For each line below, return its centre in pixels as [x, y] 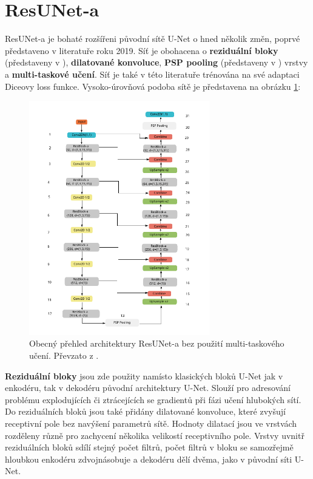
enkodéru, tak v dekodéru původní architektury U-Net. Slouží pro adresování [148, 388]
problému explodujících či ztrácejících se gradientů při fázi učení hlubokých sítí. [153, 399]
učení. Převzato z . [64, 355]
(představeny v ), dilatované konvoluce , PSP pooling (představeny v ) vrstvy [156, 62]
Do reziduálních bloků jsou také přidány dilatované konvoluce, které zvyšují [145, 411]
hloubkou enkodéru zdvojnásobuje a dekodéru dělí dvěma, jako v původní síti [149, 459]
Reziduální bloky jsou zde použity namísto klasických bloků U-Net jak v [144, 375]
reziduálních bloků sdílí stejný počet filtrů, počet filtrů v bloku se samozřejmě [149, 447]
